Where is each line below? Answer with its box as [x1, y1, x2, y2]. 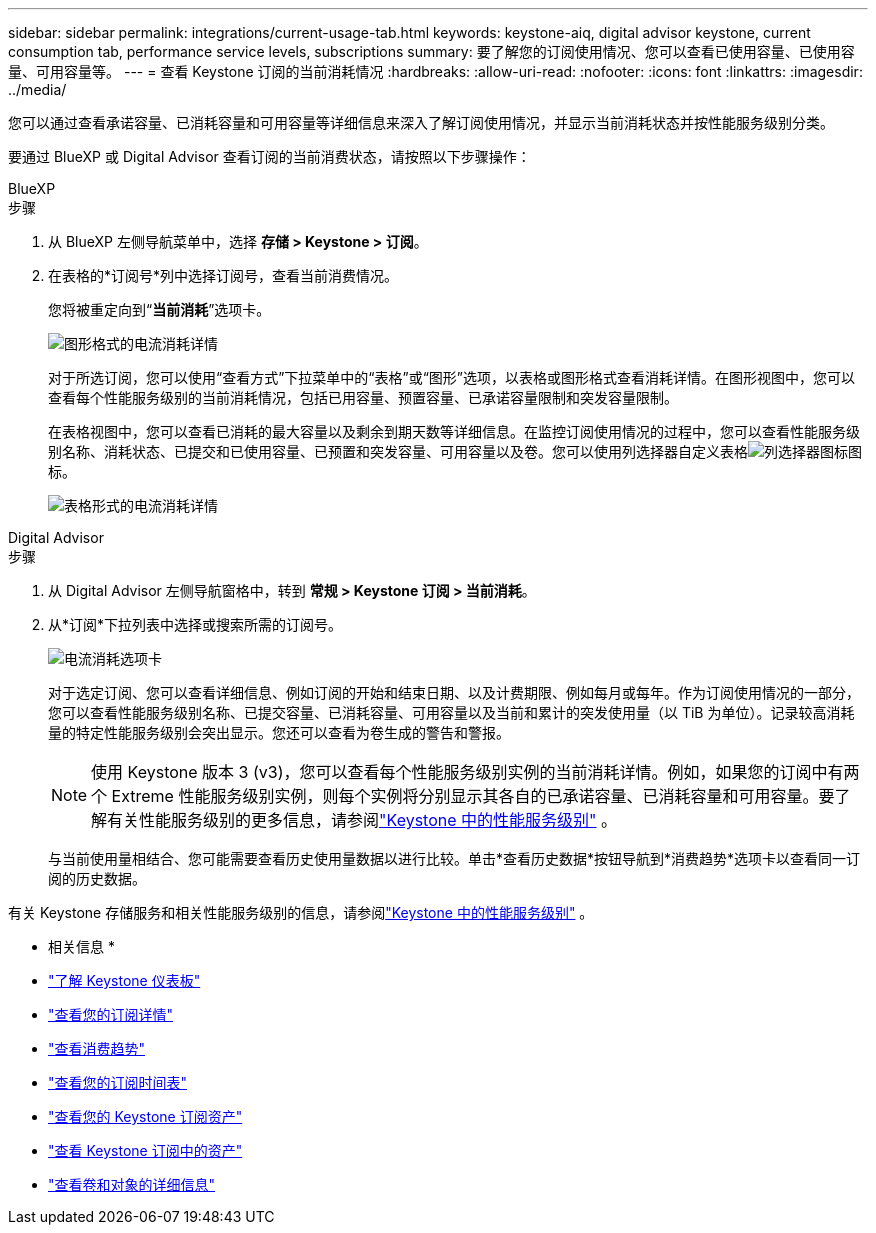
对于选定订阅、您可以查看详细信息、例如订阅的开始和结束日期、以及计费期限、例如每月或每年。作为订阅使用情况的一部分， [48, 684, 860, 701]
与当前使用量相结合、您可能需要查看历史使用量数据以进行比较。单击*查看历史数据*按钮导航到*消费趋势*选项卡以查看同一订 [48, 850, 861, 867]
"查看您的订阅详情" [48, 1006, 174, 1023]
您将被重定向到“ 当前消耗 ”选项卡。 [48, 301, 271, 318]
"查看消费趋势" [48, 1040, 146, 1057]
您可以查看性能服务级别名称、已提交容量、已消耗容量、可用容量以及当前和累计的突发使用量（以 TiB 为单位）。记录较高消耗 [48, 704, 855, 721]
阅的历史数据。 [48, 870, 146, 887]
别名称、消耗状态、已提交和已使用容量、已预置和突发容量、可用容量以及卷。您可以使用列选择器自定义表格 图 [48, 443, 862, 460]
